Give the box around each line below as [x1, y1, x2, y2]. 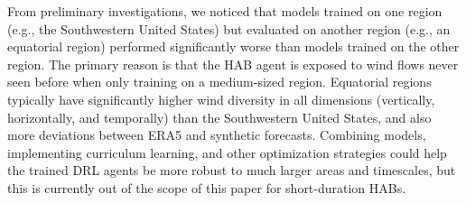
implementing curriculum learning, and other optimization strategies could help [7, 143, 447, 161]
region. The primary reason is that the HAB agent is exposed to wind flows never [7, 54, 459, 73]
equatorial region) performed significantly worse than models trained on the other [7, 37, 460, 56]
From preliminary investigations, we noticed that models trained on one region [7, 2, 443, 20]
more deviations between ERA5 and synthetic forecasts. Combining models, [7, 125, 426, 144]
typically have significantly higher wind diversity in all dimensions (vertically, [7, 89, 435, 108]
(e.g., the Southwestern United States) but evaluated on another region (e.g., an [7, 19, 451, 38]
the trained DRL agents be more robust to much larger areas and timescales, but [7, 161, 456, 180]
